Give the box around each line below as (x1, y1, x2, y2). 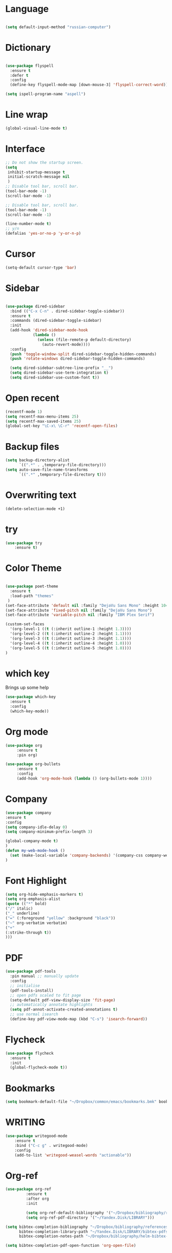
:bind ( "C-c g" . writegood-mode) (14, 1143, 88, 1148)
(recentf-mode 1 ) (5, 409, 42, 414)
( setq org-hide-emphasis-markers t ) (5, 892, 83, 897)
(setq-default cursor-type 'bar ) (5, 265, 77, 270)
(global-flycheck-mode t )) (10, 1065, 68, 1070)
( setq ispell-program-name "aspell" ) (5, 92, 86, 97)
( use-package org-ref (5, 1187, 52, 1192)
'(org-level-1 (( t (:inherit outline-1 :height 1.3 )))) (10, 626, 132, 632)
